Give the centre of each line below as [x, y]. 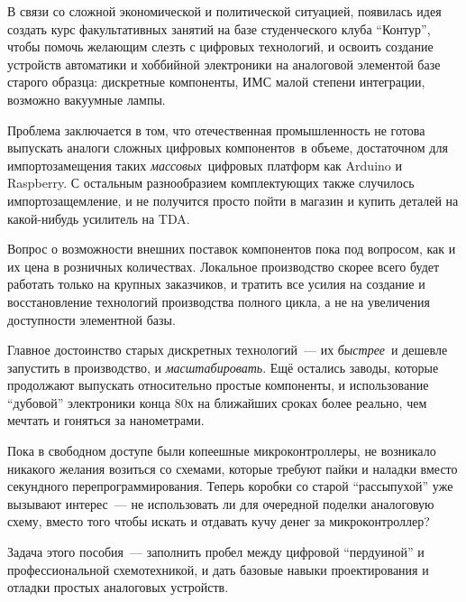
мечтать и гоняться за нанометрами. [106, 420]
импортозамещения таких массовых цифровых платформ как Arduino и [205, 165]
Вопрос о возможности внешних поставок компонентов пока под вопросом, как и [232, 249]
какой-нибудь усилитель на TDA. [99, 218]
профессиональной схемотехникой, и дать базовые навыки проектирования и [218, 569]
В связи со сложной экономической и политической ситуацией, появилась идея [224, 11]
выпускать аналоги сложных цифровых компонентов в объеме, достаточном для [228, 148]
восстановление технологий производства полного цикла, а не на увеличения [219, 301]
